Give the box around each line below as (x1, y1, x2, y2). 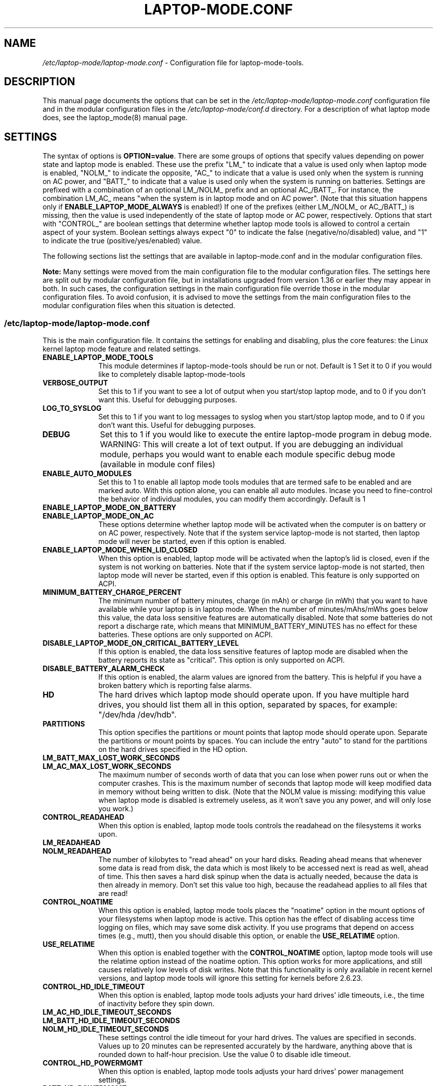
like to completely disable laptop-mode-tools (98, 370, 245, 379)
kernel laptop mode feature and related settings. (42, 345, 201, 354)
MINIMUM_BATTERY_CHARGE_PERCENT (42, 588, 182, 597)
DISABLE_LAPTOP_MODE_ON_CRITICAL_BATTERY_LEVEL (42, 639, 239, 648)
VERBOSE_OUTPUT (42, 378, 108, 387)
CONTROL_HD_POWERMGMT (42, 1059, 143, 1068)
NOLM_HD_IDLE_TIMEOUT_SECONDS (42, 1025, 169, 1034)
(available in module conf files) (100, 459, 216, 470)
